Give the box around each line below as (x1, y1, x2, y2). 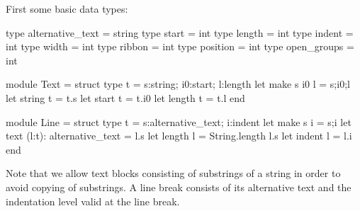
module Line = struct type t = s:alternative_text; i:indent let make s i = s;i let (6, 114, 351, 129)
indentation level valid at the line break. (6, 193, 180, 208)
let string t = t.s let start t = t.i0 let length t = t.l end (6, 90, 245, 105)
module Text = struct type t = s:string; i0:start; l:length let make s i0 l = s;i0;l (6, 76, 350, 91)
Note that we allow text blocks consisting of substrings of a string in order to (6, 166, 341, 181)
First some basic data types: (6, 1, 128, 16)
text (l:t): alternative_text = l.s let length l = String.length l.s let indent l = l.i (6, 128, 352, 143)
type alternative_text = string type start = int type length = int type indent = (6, 25, 354, 40)
